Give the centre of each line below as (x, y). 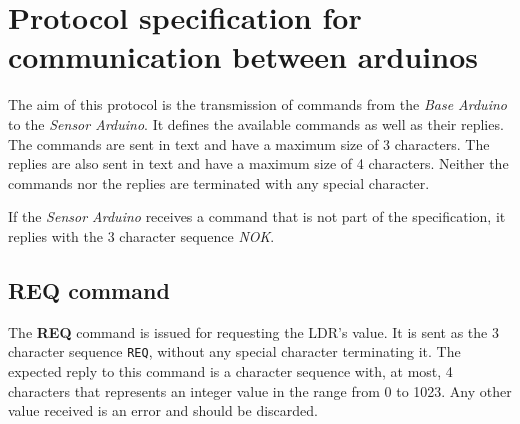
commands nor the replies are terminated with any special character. (219, 182)
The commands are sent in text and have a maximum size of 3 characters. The (249, 143)
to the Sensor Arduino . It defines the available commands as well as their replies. (256, 123)
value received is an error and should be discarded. (163, 410)
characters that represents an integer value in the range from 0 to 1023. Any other (260, 390)
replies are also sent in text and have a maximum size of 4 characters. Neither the (258, 163)
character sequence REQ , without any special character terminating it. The (234, 351)
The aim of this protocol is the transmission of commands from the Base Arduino (257, 104)
